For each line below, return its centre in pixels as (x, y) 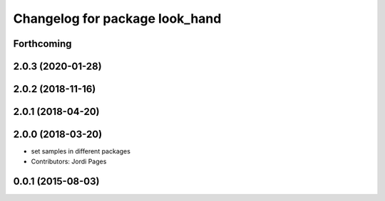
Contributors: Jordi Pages (69, 161)
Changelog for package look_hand (117, 18)
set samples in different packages (81, 151)
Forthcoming (42, 44)
